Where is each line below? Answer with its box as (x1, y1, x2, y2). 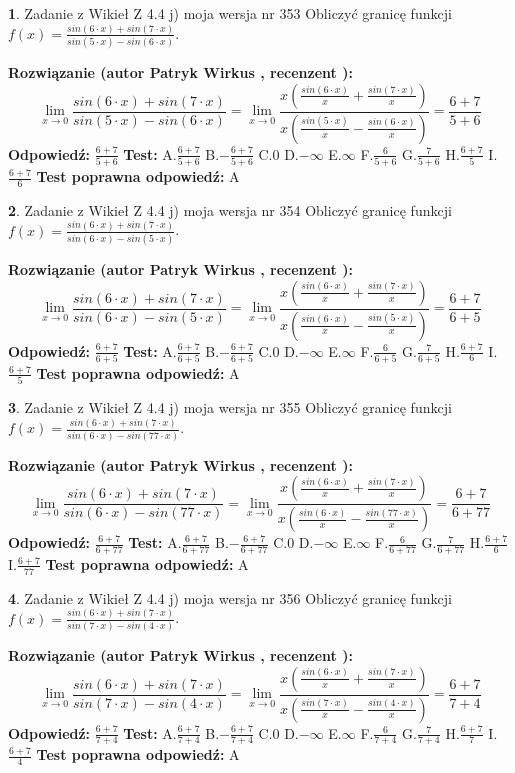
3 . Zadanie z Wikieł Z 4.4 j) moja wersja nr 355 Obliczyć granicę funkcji (8, 397, 452, 418)
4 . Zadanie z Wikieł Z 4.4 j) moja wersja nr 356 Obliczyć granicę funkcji (8, 587, 452, 608)
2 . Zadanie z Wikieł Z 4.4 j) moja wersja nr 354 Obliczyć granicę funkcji (8, 199, 452, 220)
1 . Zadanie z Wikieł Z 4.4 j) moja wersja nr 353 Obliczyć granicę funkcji (8, 3, 452, 23)
